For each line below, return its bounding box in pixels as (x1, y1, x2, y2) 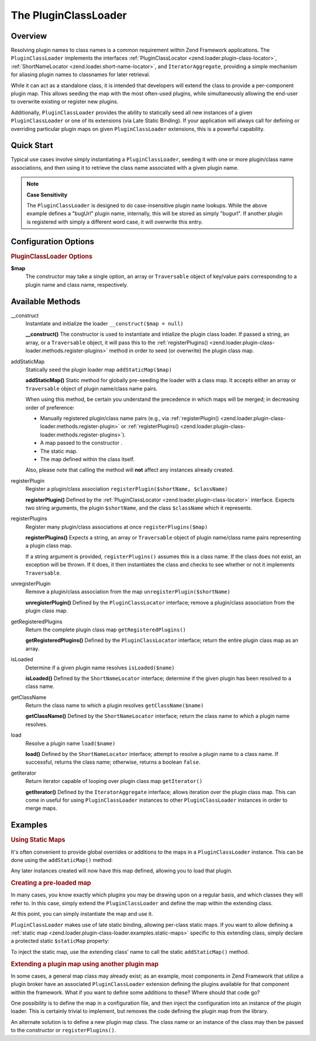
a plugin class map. (25, 542, 73, 549)
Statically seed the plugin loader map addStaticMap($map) (25, 366, 172, 373)
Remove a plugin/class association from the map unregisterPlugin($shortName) (25, 588, 231, 595)
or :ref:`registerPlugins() (121, 423, 179, 430)
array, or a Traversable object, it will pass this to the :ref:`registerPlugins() (25, 339, 208, 346)
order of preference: (25, 404, 75, 411)
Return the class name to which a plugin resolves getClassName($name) (25, 702, 204, 709)
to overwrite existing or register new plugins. (11, 98, 119, 105)
